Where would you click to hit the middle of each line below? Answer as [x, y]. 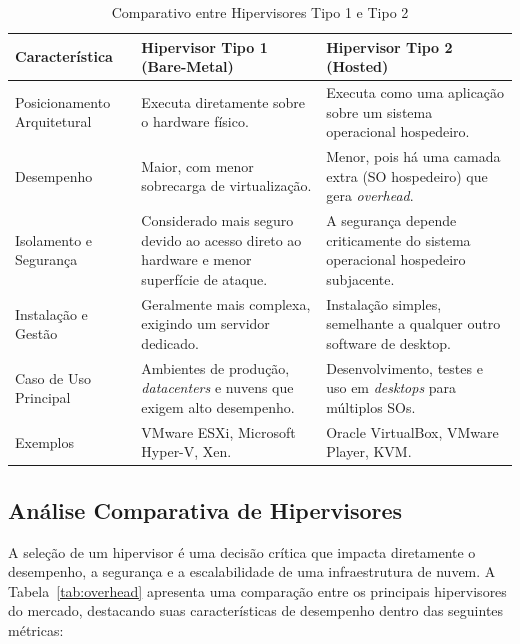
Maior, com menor [197, 165]
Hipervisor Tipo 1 [204, 46]
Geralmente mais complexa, [226, 303]
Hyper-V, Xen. [186, 451]
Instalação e [51, 313]
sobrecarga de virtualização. [226, 185]
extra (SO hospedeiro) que [407, 175]
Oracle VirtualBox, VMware [412, 431]
